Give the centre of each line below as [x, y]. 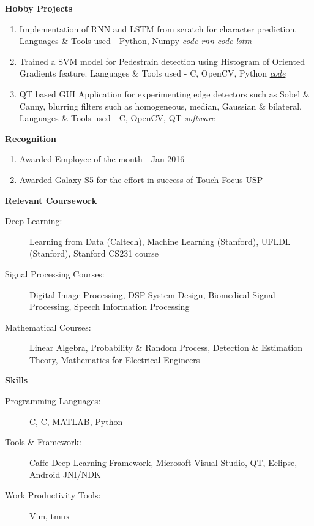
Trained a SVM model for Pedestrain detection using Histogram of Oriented [162, 61]
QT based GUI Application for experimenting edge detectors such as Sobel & [164, 93]
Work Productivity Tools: [53, 495]
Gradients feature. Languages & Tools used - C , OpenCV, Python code [152, 73]
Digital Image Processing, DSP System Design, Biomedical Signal [152, 294]
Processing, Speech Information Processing [110, 306]
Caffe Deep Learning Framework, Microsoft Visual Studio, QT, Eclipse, [163, 462]
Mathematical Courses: [48, 327]
